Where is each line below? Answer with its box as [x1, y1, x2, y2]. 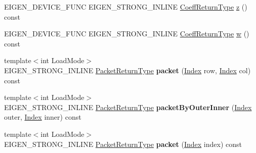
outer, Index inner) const [4, 112, 81, 122]
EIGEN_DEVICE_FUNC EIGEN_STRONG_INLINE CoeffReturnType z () [4, 2, 247, 12]
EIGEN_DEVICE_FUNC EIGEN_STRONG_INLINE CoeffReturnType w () [4, 28, 249, 39]
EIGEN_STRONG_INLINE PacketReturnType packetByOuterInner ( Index [4, 101, 252, 112]
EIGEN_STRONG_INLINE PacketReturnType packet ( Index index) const [4, 138, 242, 149]
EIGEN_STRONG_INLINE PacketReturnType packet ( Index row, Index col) [4, 65, 251, 75]
